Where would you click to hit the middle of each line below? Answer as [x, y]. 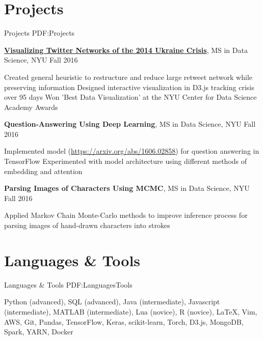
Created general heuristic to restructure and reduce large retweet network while [128, 77]
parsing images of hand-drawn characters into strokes [87, 225]
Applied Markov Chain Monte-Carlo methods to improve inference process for [126, 215]
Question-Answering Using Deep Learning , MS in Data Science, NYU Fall [130, 124]
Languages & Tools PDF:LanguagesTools [68, 284]
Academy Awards [31, 107]
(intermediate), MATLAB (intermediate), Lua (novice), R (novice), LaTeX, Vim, [131, 311]
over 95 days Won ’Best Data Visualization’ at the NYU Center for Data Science [130, 97]
